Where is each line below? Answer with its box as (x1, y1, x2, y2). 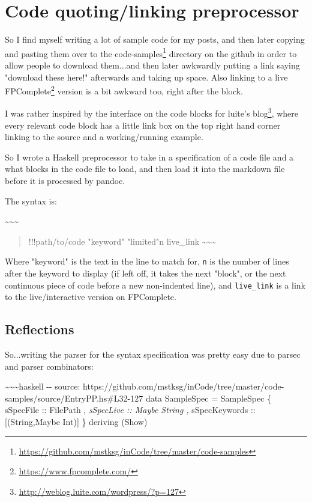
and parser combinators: (5, 360, 94, 372)
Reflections (5, 320, 74, 338)
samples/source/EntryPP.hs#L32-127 (5, 391, 143, 404)
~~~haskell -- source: (5, 380, 80, 393)
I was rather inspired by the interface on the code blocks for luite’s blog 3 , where (5, 105, 298, 120)
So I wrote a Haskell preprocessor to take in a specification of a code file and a (5, 150, 294, 163)
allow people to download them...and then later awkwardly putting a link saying (5, 58, 300, 71)
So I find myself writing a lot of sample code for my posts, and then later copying (5, 33, 305, 46)
